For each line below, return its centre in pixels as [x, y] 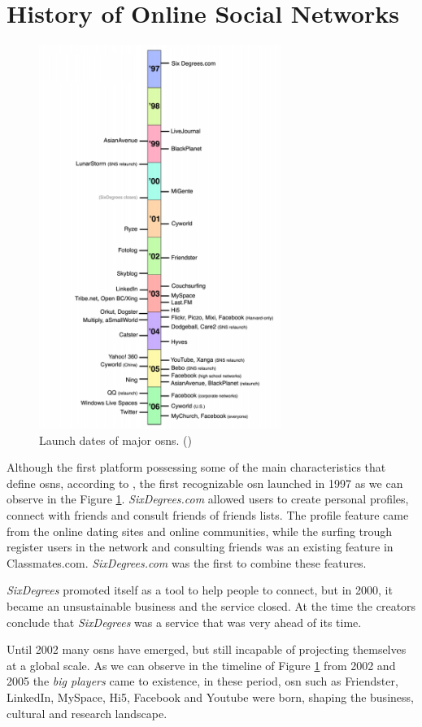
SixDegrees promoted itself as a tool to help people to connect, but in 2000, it [200, 590]
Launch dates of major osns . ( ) [115, 440]
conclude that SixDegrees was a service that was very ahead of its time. [184, 622]
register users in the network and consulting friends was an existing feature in [200, 547]
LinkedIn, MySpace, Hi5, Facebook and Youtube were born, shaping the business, [210, 697]
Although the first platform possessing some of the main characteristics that [196, 467]
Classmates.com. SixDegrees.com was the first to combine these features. [187, 562]
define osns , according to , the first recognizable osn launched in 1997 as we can [205, 483]
